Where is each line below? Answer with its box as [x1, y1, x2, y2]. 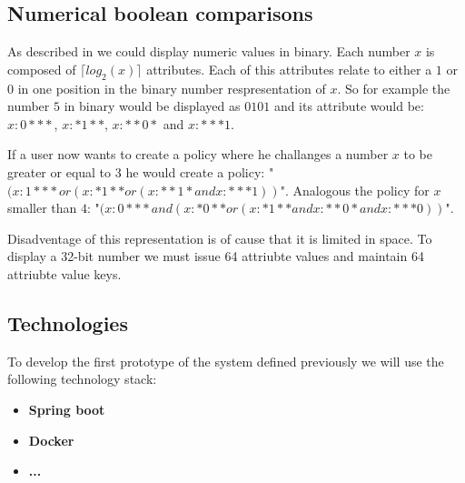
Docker [28, 430, 74, 449]
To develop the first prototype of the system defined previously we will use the [7, 351, 444, 370]
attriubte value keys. [7, 264, 122, 283]
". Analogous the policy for [280, 180, 430, 199]
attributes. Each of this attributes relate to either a [146, 59, 432, 78]
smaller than [7, 198, 77, 217]
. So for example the [337, 78, 450, 97]
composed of [7, 59, 76, 78]
